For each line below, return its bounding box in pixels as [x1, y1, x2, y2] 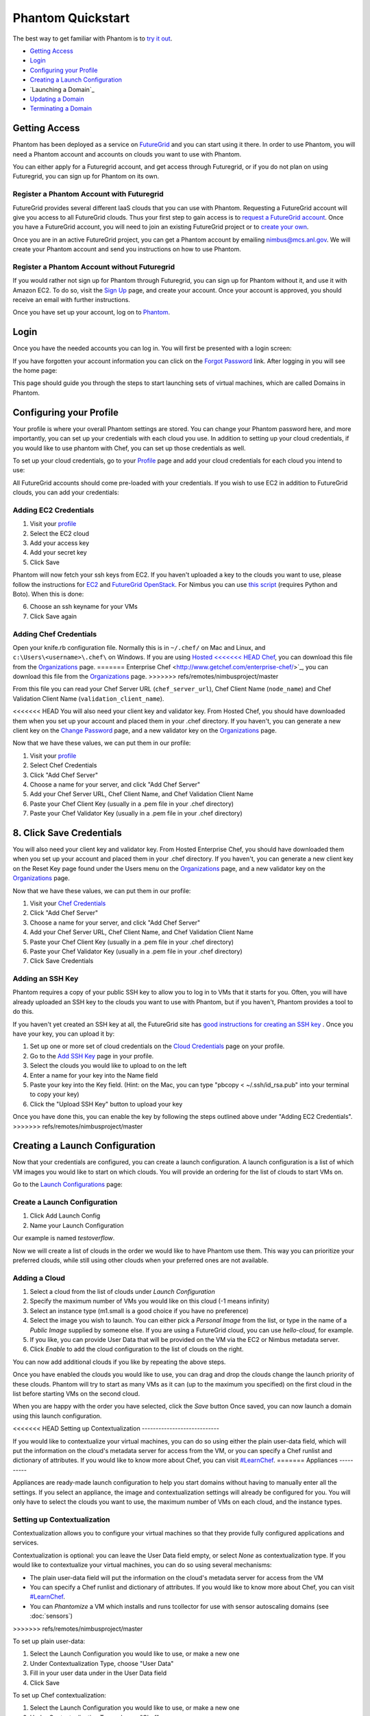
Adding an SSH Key [12, 974, 79, 984]
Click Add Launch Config [29, 1211, 101, 1220]
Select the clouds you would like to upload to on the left [29, 1061, 187, 1070]
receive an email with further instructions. [12, 295, 130, 303]
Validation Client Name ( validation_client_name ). [12, 694, 164, 703]
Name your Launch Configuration [29, 1221, 124, 1229]
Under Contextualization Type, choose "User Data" [29, 1659, 174, 1667]
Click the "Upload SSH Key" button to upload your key [29, 1100, 183, 1108]
